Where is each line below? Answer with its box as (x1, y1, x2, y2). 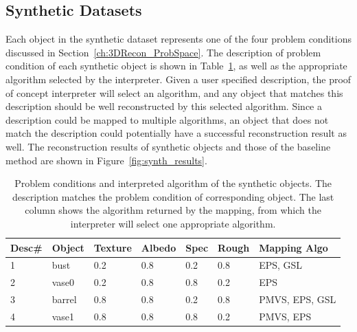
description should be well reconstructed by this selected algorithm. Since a (5, 99, 322, 113)
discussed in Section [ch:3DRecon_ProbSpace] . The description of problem (5, 45, 321, 59)
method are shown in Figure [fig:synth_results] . (5, 153, 207, 167)
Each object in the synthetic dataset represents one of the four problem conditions (5, 32, 352, 46)
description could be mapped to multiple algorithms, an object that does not (5, 112, 329, 126)
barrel (51, 292, 77, 307)
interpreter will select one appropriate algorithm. (70, 216, 276, 230)
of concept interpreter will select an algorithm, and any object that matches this (5, 85, 343, 100)
